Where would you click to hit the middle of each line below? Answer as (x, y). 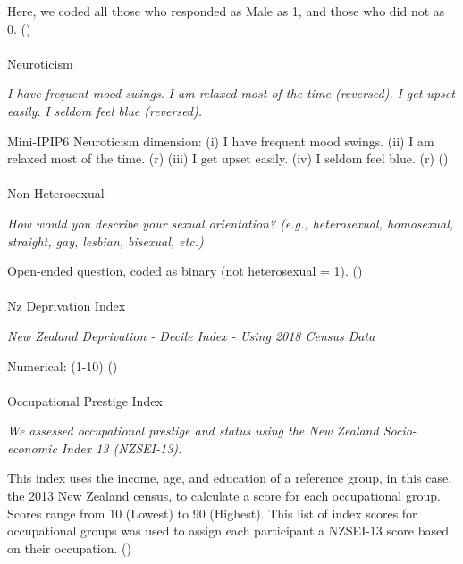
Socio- (400, 431)
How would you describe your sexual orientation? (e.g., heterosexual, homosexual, (231, 223)
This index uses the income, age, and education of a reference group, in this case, (230, 478)
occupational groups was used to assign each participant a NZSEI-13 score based (228, 531)
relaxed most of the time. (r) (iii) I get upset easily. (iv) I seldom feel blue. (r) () (228, 158)
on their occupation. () (69, 547)
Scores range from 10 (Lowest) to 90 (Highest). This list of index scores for (212, 513)
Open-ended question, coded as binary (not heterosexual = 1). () (185, 271)
